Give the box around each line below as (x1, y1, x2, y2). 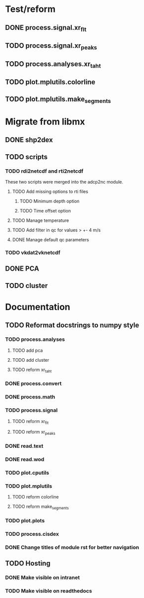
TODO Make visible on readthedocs (5, 588, 93, 595)
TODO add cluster (12, 357, 49, 363)
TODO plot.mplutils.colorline (5, 78, 96, 87)
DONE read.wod (5, 456, 45, 463)
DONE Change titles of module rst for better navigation (5, 544, 140, 551)
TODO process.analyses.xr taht (5, 60, 101, 69)
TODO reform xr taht (12, 367, 52, 374)
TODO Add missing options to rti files (12, 189, 88, 195)
